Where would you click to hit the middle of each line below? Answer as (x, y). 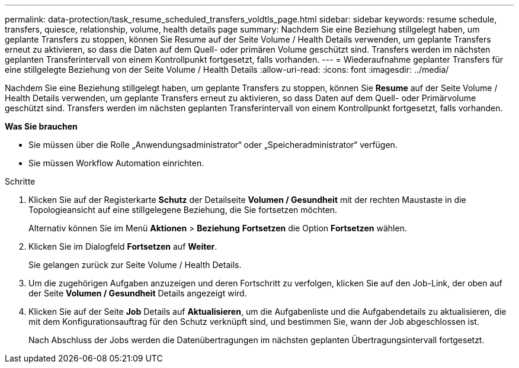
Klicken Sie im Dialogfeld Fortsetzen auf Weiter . (123, 246)
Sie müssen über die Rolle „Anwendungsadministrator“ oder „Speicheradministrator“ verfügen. (213, 145)
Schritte (20, 181)
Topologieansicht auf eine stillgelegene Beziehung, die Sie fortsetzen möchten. (183, 210)
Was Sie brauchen (41, 126)
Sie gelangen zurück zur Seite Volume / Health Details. (135, 265)
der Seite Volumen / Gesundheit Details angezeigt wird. (138, 293)
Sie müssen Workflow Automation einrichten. (116, 163)
